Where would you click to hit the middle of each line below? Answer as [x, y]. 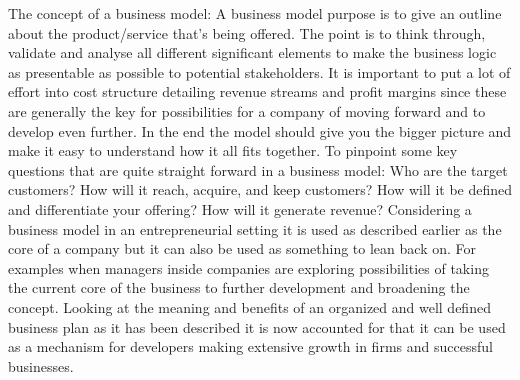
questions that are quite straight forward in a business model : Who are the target [258, 169]
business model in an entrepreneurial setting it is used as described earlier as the [255, 228]
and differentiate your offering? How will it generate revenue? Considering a [240, 208]
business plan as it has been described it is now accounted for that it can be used [257, 326]
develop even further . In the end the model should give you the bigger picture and [260, 130]
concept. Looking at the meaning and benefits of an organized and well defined [249, 306]
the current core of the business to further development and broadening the [239, 287]
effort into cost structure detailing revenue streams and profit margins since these [257, 91]
